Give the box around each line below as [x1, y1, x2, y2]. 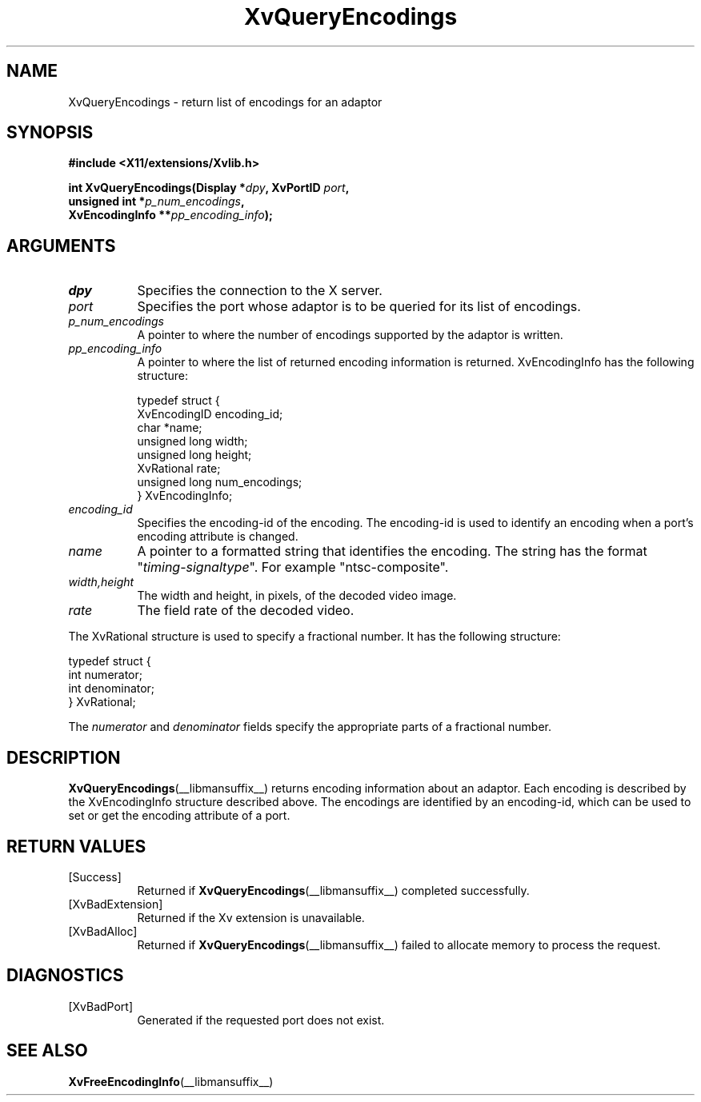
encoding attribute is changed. [137, 529, 298, 544]
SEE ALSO [6, 1040, 88, 1061]
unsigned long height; [137, 448, 252, 462]
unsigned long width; [137, 434, 248, 449]
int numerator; [68, 668, 143, 682]
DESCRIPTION [6, 747, 121, 768]
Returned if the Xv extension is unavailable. [137, 910, 365, 924]
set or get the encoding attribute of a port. [68, 809, 290, 823]
